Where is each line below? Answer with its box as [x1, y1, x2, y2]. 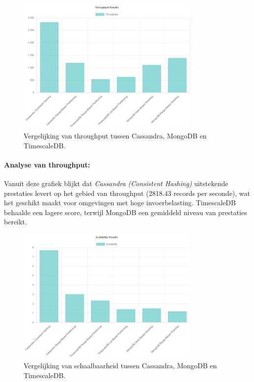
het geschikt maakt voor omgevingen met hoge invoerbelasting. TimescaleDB [4, 197, 236, 208]
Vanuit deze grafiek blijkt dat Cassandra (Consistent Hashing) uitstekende [4, 178, 228, 188]
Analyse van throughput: [4, 159, 90, 169]
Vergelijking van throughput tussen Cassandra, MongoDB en [24, 130, 207, 140]
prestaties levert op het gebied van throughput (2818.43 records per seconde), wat [4, 188, 251, 198]
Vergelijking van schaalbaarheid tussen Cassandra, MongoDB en [24, 360, 217, 370]
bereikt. [4, 217, 27, 227]
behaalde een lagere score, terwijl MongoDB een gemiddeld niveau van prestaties [4, 207, 247, 217]
